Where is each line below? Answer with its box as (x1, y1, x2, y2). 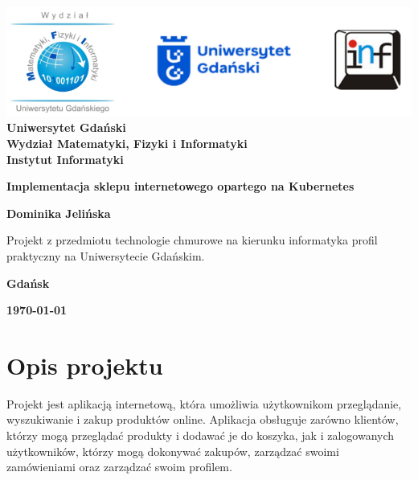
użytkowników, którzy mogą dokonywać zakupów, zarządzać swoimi (6, 442, 339, 459)
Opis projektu (6, 348, 163, 381)
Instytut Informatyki (6, 150, 124, 167)
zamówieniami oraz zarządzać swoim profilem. (6, 458, 232, 475)
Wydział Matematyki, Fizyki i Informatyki (6, 134, 248, 151)
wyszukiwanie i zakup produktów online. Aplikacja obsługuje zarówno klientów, (6, 411, 399, 428)
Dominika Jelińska (6, 204, 111, 221)
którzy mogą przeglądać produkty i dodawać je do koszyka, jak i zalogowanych (6, 427, 395, 444)
